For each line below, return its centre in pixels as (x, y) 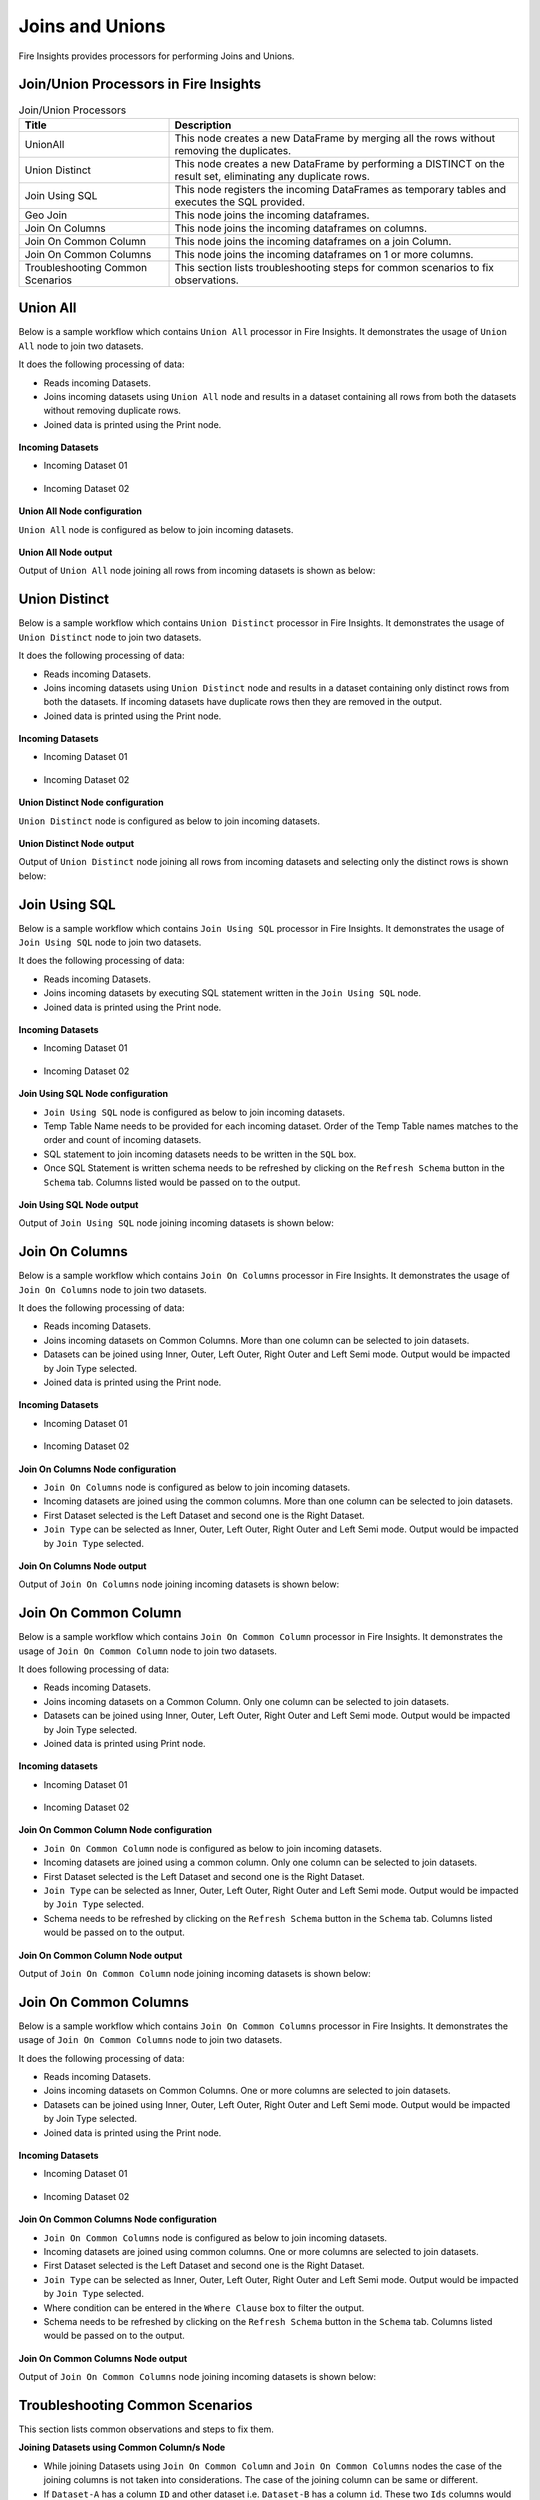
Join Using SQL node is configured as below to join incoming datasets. (194, 1112)
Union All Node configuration (80, 511)
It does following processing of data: (94, 1669)
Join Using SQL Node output (78, 1204)
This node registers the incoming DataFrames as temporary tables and (340, 189)
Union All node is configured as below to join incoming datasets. (156, 529)
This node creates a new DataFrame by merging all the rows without (334, 138)
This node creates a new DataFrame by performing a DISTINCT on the (339, 163)
